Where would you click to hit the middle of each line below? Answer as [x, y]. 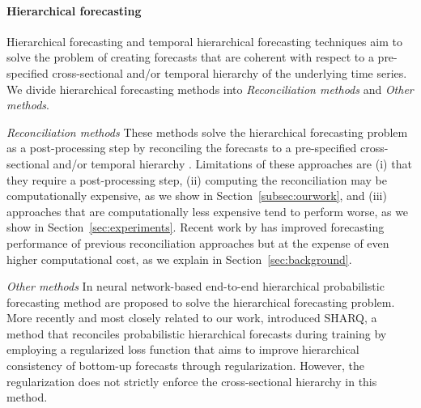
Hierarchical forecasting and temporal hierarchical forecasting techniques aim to [204, 41]
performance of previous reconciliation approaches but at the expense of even [198, 242]
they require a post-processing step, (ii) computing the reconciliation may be [197, 179]
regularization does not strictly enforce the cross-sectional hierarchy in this [192, 381]
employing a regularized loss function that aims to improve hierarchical [183, 349]
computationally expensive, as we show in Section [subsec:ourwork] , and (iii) [197, 195]
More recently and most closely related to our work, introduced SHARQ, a [192, 318]
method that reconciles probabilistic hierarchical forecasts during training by [197, 333]
